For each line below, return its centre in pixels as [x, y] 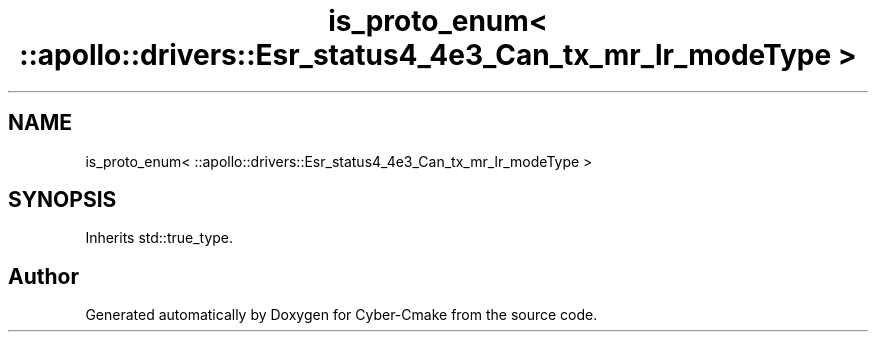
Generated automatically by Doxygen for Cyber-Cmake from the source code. [341, 315]
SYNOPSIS [62, 200]
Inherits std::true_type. [159, 238]
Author [43, 276]
